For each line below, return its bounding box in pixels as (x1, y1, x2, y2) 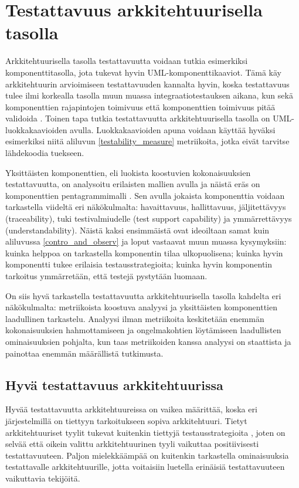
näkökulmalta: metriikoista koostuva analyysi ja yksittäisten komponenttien (5, 301, 278, 313)
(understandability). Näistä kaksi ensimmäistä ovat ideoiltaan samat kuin (5, 223, 270, 236)
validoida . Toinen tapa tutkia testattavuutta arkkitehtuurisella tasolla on (5, 112, 270, 124)
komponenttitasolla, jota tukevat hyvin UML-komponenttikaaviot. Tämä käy (5, 66, 281, 78)
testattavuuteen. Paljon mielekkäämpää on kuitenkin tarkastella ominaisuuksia (5, 449, 289, 461)
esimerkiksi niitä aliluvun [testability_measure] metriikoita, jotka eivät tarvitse (5, 135, 290, 147)
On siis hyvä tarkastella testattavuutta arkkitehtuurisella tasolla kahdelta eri (5, 289, 281, 301)
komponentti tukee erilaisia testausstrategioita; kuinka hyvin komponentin (5, 258, 273, 270)
